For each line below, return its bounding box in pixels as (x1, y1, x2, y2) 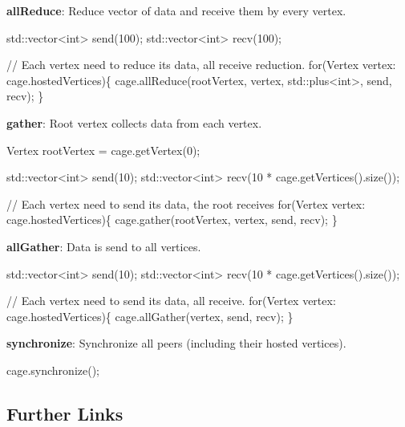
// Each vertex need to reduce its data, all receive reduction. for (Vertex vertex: (6, 56, 396, 73)
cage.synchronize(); (6, 361, 100, 378)
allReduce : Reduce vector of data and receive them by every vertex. (6, 2, 346, 18)
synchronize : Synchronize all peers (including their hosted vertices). (6, 335, 346, 352)
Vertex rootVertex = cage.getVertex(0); (6, 141, 200, 158)
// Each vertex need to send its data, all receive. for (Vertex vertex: (6, 292, 336, 309)
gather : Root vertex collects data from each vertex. (6, 114, 262, 131)
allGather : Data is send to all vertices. (6, 238, 201, 254)
